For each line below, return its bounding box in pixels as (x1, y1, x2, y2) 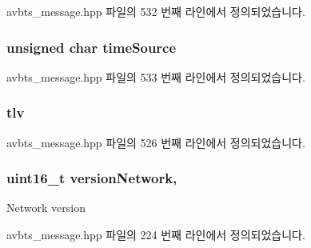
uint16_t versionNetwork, (6, 168, 177, 188)
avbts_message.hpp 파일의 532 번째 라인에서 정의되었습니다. (6, 3, 305, 19)
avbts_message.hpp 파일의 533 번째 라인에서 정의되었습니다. (6, 68, 305, 85)
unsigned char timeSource (6, 37, 177, 57)
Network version (6, 199, 86, 216)
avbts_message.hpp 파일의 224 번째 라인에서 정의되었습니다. (6, 226, 305, 243)
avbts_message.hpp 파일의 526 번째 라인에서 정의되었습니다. (6, 134, 305, 150)
